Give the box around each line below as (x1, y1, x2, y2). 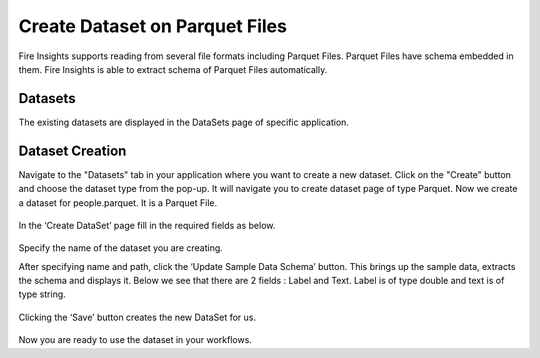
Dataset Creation (18, 142, 127, 159)
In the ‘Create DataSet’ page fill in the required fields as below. (18, 219, 276, 231)
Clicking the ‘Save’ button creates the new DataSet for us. (18, 311, 257, 323)
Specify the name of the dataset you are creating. (18, 242, 224, 254)
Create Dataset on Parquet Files (18, 15, 287, 37)
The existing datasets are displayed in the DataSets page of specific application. (18, 116, 350, 128)
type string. (18, 288, 67, 300)
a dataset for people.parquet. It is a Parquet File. (18, 196, 218, 209)
